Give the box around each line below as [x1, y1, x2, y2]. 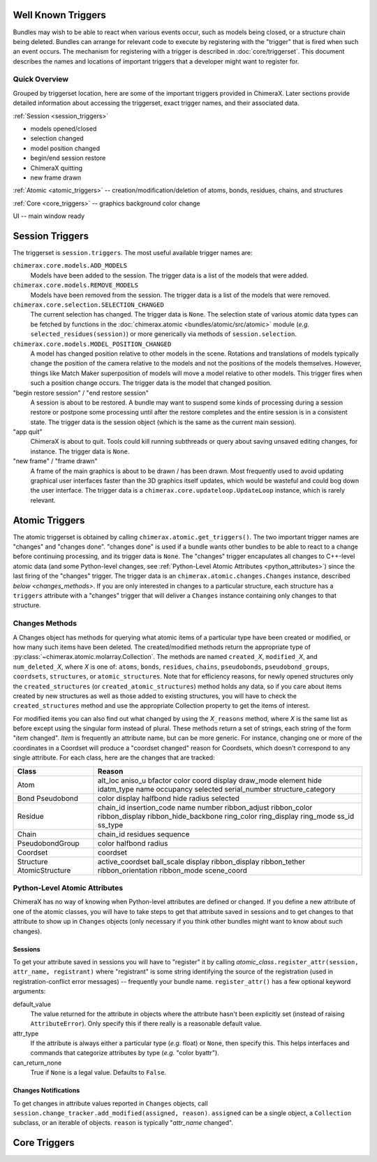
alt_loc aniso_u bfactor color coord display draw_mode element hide [98, 776, 323, 785]
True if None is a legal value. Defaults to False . [30, 1068, 167, 1077]
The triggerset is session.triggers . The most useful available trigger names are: [13, 249, 253, 257]
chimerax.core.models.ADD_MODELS [13, 262, 128, 270]
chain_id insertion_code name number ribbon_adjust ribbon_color [98, 802, 313, 812]
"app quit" [13, 428, 43, 436]
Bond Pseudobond [17, 793, 79, 803]
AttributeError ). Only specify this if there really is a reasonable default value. [30, 1019, 262, 1028]
